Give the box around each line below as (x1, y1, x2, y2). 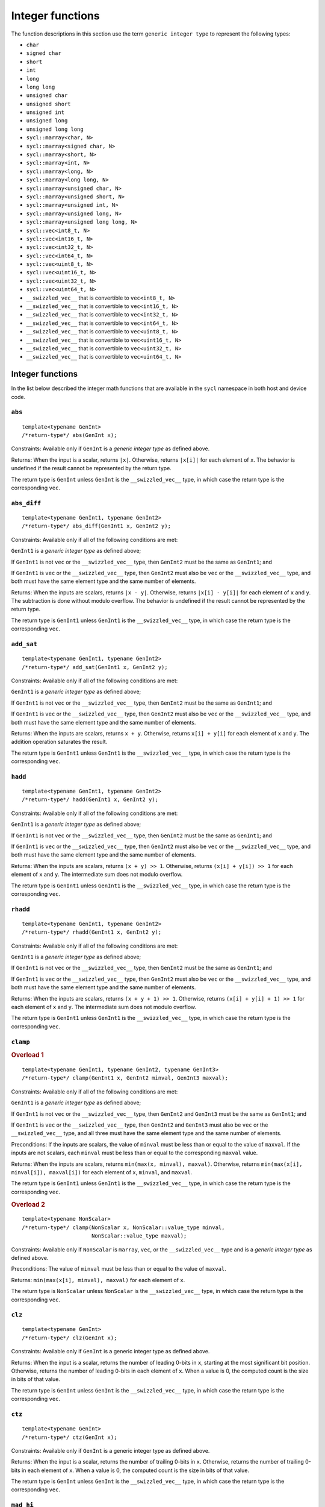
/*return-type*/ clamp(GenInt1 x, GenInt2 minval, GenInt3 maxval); (22, 1075, 228, 1081)
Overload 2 (11, 1200, 45, 1209)
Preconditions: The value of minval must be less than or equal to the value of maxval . (11, 1265, 227, 1273)
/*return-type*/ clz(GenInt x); (22, 1334, 117, 1341)
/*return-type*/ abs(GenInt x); (22, 432, 117, 439)
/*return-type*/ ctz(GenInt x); (22, 1433, 117, 1441)
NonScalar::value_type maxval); (91, 1233, 187, 1239)
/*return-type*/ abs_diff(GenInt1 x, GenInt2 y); (22, 523, 172, 530)
